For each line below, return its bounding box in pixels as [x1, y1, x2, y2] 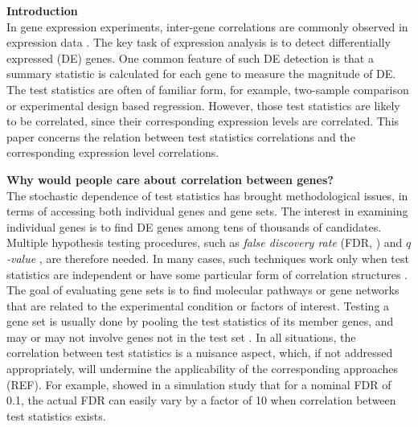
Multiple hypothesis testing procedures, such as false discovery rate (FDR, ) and [6, 234, 403, 251]
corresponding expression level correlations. [6, 144, 219, 161]
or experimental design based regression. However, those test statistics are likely [6, 96, 400, 113]
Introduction [6, 2, 78, 18]
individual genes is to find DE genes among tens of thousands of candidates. [6, 218, 382, 235]
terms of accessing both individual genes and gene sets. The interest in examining [6, 203, 408, 220]
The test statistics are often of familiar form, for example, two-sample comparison [6, 80, 409, 97]
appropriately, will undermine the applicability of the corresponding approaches [6, 360, 398, 377]
